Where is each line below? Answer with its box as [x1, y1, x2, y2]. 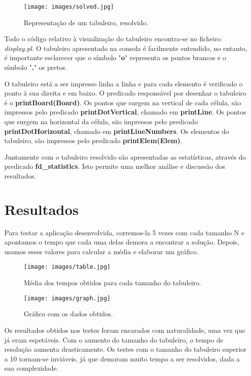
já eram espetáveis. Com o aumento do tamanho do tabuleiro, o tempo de [4, 334, 223, 344]
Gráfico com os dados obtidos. [24, 309, 113, 319]
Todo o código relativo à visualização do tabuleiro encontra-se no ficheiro [4, 33, 221, 44]
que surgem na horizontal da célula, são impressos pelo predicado [4, 116, 198, 126]
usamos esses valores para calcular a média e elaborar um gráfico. [4, 246, 199, 256]
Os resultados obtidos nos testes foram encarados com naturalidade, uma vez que [4, 325, 245, 335]
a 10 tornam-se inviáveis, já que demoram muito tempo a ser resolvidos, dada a [4, 353, 240, 363]
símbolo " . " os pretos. [4, 62, 67, 72]
